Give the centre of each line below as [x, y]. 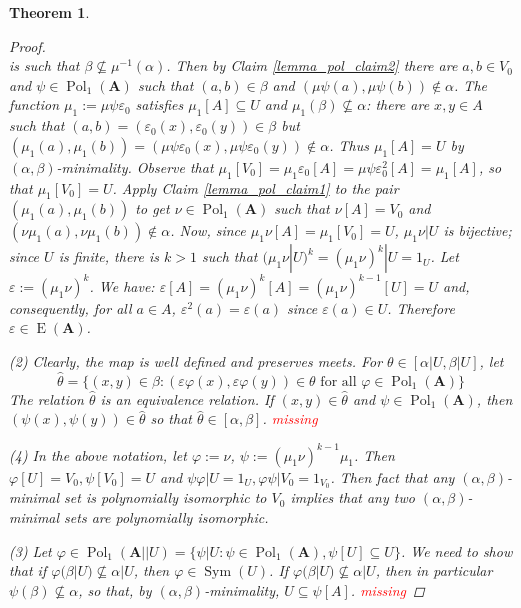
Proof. [27, 45]
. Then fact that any [392, 476]
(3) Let [30, 550]
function [34, 104]
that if [28, 570]
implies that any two [352, 497]
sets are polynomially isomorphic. [166, 517]
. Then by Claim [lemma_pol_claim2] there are [312, 65]
